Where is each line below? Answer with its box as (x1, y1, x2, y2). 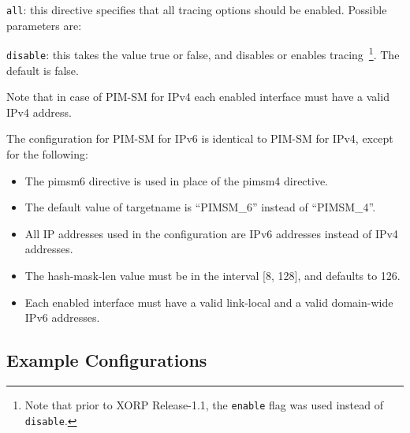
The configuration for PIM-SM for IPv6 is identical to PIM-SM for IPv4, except (6, 130, 393, 147)
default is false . (6, 62, 79, 78)
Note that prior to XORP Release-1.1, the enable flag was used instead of (24, 396, 383, 412)
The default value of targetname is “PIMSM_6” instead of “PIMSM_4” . (24, 199, 376, 215)
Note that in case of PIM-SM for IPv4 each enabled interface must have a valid (6, 88, 389, 105)
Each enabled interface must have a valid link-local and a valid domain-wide (24, 293, 393, 310)
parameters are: (6, 17, 82, 33)
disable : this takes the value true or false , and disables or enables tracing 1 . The (6, 44, 400, 62)
